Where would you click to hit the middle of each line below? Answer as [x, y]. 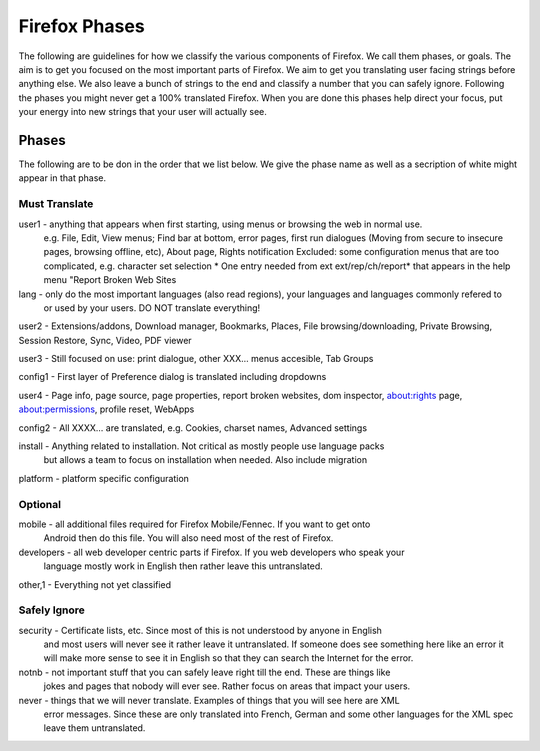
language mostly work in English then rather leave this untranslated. [183, 566]
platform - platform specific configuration [104, 478]
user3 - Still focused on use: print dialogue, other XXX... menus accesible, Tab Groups [196, 359]
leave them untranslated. [94, 728]
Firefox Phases [81, 26]
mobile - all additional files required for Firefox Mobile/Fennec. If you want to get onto [194, 524]
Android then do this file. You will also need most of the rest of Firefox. [188, 538]
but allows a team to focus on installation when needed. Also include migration [205, 460]
